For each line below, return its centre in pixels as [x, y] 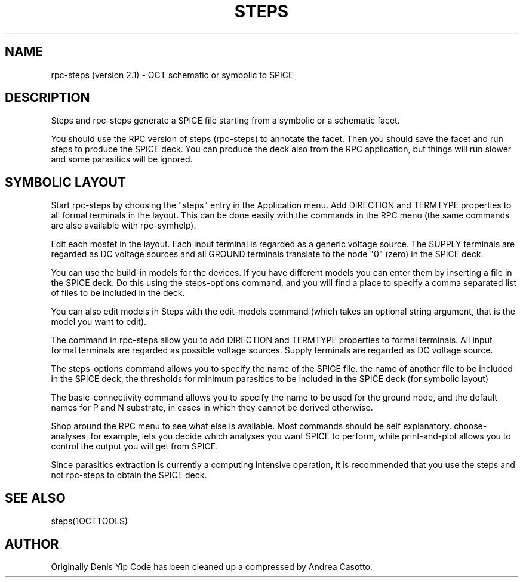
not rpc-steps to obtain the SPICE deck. [129, 475]
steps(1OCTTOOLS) [90, 521]
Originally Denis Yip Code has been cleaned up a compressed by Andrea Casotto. [212, 566]
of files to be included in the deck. [118, 293]
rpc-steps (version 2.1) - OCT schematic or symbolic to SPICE [172, 75]
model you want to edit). [99, 322]
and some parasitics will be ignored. [122, 159]
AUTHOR [32, 544]
